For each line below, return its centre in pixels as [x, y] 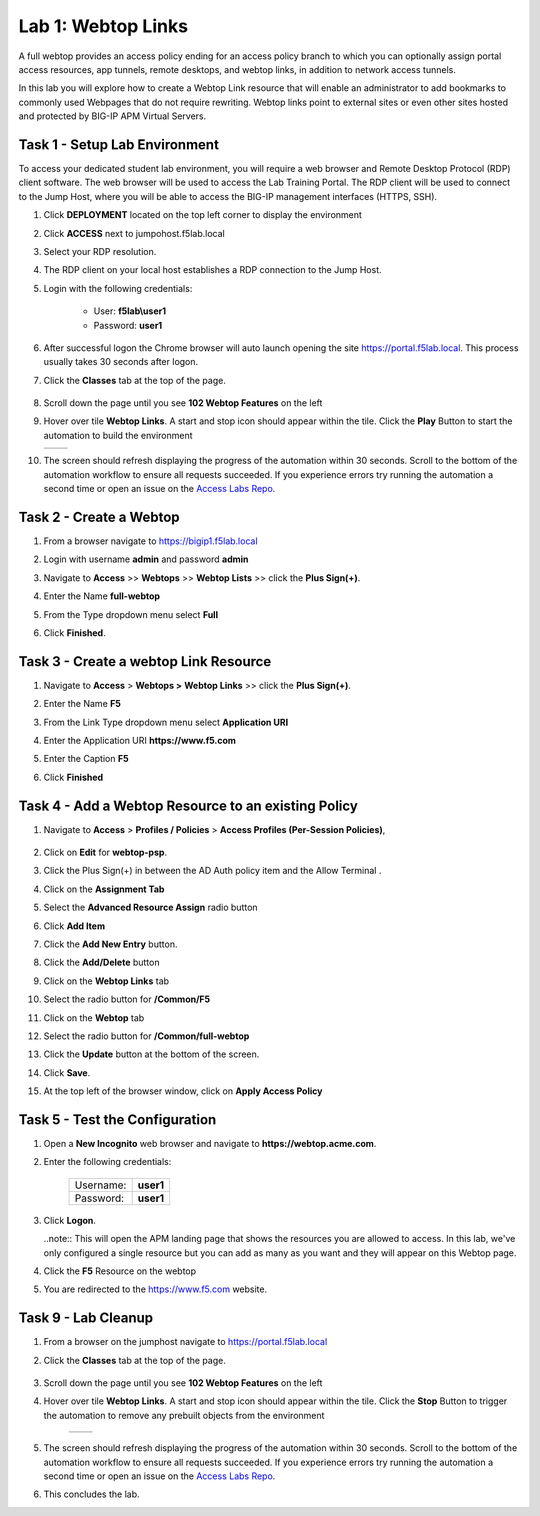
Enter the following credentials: [107, 1162]
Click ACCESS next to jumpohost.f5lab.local [134, 233]
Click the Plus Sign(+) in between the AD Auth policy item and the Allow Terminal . [212, 871]
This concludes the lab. [91, 1494]
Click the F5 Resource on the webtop [120, 1271]
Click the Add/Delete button [101, 962]
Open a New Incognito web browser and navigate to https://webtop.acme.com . [210, 1144]
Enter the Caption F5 [86, 759]
